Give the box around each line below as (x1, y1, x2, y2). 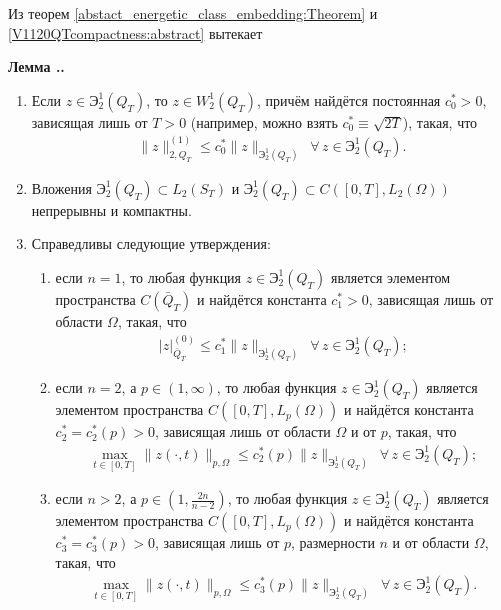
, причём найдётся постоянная (257, 89, 441, 110)
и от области (392, 532, 470, 553)
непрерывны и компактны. (31, 199, 192, 220)
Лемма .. (8, 56, 65, 77)
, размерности (291, 532, 375, 553)
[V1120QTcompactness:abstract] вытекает (8, 22, 263, 43)
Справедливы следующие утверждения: (31, 233, 271, 254)
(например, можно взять (190, 111, 338, 132)
